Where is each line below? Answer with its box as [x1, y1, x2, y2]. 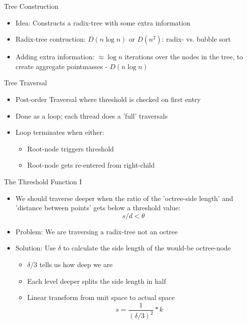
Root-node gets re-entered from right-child [27, 160, 155, 170]
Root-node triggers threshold [27, 143, 114, 153]
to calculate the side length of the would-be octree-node [63, 243, 231, 253]
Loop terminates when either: [15, 127, 105, 137]
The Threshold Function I [4, 176, 82, 186]
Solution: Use [15, 243, 56, 253]
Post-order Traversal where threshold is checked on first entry [15, 94, 201, 104]
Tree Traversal [4, 77, 47, 88]
